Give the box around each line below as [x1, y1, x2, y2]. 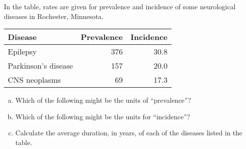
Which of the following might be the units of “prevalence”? [15, 95, 191, 105]
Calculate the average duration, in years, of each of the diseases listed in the [15, 128, 243, 138]
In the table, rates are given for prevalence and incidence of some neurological [4, 1, 236, 11]
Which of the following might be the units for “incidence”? [15, 111, 190, 121]
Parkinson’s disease [8, 60, 73, 72]
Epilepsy [8, 46, 37, 57]
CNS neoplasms [8, 74, 61, 86]
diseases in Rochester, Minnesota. [4, 11, 104, 21]
